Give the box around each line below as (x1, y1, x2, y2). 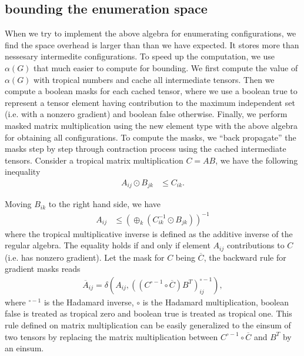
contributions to (226, 239, 285, 251)
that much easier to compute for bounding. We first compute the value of (34, 61, 298, 74)
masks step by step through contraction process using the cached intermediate (5, 142, 286, 155)
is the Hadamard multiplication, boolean (142, 295, 289, 308)
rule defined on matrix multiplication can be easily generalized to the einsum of (5, 318, 291, 331)
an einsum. (5, 342, 44, 354)
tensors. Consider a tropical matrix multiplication (5, 154, 183, 166)
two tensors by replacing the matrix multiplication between (5, 330, 218, 342)
